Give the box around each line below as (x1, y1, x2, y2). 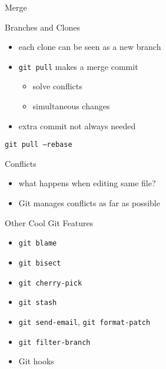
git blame (18, 239, 57, 248)
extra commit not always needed (18, 119, 136, 132)
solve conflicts (32, 80, 82, 92)
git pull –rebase (5, 140, 72, 149)
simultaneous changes (32, 100, 110, 112)
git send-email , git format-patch (18, 315, 151, 327)
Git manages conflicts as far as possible (18, 197, 160, 209)
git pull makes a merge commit (18, 60, 138, 72)
